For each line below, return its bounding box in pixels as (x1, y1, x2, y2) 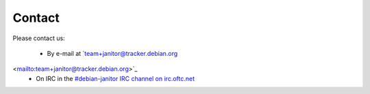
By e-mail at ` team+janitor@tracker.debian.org (47, 49, 178, 57)
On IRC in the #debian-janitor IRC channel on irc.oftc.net (36, 74, 195, 82)
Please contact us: (12, 34, 65, 42)
